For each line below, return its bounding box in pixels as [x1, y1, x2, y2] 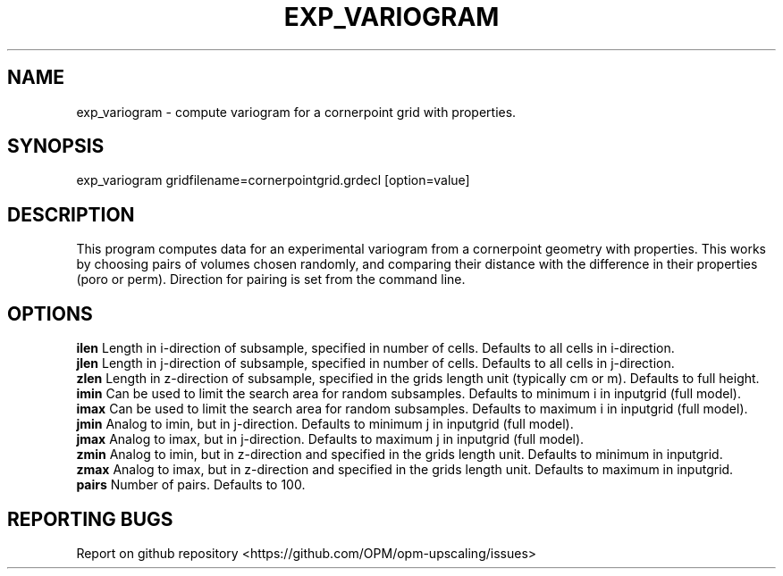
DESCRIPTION [7, 203, 135, 226]
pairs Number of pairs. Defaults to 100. [76, 477, 306, 493]
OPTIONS [7, 302, 93, 325]
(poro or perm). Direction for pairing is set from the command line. [76, 271, 466, 288]
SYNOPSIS [7, 135, 105, 158]
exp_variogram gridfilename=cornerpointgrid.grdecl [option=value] [76, 172, 470, 188]
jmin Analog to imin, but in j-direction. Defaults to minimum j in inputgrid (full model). [76, 416, 574, 432]
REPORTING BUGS [7, 507, 173, 530]
